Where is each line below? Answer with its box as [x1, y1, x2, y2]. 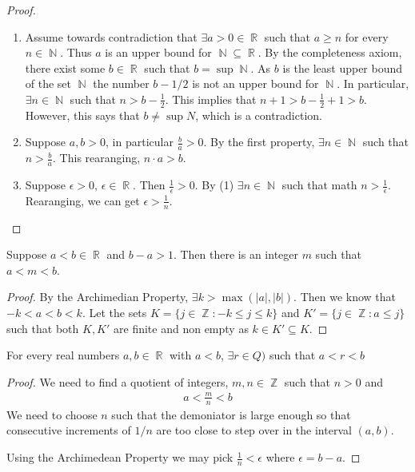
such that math [281, 177, 357, 193]
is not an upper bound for [192, 75, 319, 92]
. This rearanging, [53, 149, 141, 166]
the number [93, 75, 150, 92]
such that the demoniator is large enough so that [111, 406, 351, 422]
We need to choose [6, 406, 98, 422]
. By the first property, [203, 133, 315, 150]
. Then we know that [293, 288, 397, 305]
